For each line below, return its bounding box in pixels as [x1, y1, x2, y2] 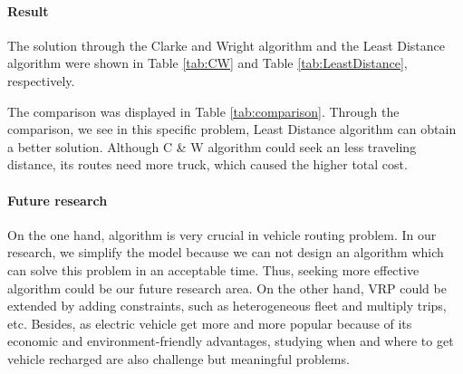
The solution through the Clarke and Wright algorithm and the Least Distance [7, 35, 446, 54]
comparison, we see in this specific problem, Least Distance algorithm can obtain [7, 120, 457, 139]
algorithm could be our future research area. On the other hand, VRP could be [7, 278, 447, 297]
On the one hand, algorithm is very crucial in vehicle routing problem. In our [7, 225, 437, 244]
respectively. [7, 71, 75, 90]
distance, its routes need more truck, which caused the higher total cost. [7, 155, 408, 174]
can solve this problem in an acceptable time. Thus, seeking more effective [7, 260, 420, 279]
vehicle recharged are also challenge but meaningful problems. [7, 349, 350, 368]
